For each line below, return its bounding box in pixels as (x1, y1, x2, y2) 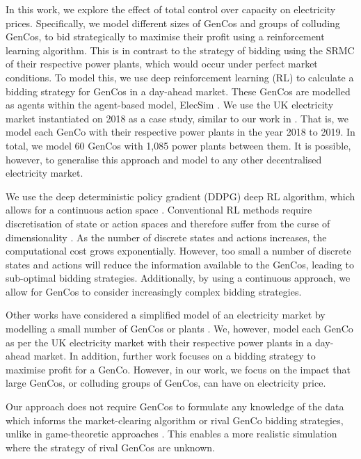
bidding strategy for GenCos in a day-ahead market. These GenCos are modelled (6, 83, 351, 98)
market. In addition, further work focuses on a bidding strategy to (33, 348, 316, 363)
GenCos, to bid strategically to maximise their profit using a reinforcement (6, 29, 325, 44)
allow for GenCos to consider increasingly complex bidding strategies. (6, 284, 302, 298)
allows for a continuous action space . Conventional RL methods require (6, 202, 312, 217)
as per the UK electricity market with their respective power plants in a (6, 335, 312, 349)
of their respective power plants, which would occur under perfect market (6, 56, 318, 71)
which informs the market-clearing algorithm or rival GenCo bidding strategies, (6, 412, 344, 427)
